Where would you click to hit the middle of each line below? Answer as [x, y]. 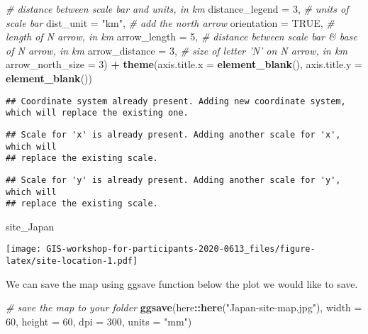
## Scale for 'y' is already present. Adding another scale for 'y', [173, 180]
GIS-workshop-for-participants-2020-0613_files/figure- [181, 249]
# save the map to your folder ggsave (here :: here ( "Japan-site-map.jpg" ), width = [184, 307]
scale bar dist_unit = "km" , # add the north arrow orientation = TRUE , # [170, 22]
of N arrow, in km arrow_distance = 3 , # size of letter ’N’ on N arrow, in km [177, 50]
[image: [24, 249]
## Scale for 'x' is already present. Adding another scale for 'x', [173, 134]
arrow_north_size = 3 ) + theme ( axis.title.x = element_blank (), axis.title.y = [184, 64]
